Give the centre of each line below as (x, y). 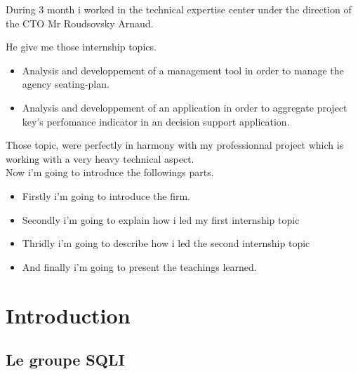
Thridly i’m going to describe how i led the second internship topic (166, 243)
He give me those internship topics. (81, 47)
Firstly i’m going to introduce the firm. (106, 195)
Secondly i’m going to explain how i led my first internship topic (161, 219)
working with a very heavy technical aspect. (100, 158)
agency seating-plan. (66, 84)
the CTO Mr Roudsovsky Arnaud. (80, 23)
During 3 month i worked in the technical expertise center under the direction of (179, 9)
